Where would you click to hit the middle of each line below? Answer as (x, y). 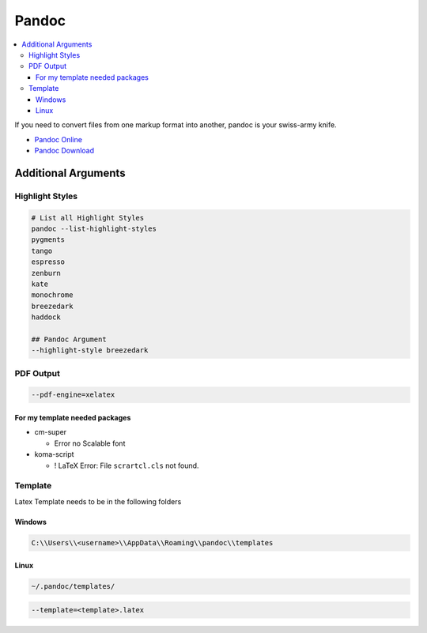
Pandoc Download (64, 151)
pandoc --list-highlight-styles (94, 229)
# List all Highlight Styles (88, 218)
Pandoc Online (59, 139)
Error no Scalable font (90, 443)
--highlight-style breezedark (90, 350)
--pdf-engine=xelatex (73, 395)
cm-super (51, 432)
